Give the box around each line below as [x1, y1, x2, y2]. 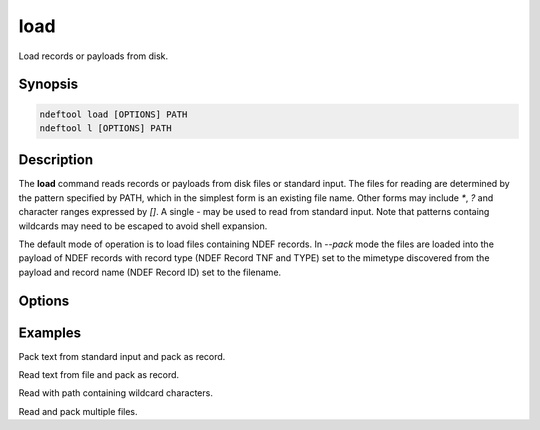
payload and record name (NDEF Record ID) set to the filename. [18, 266, 282, 278]
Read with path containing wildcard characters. [18, 387, 214, 399]
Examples [18, 324, 82, 341]
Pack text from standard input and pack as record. [18, 350, 226, 362]
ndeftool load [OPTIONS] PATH [39, 108, 188, 120]
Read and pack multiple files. [18, 405, 139, 417]
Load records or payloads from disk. [18, 50, 169, 62]
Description [18, 151, 94, 169]
